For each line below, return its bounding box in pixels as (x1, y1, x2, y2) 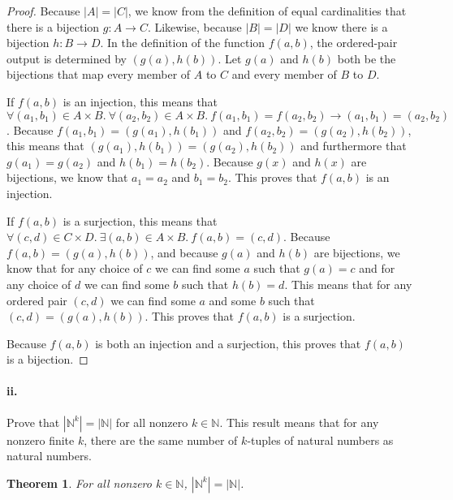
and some (209, 291, 257, 308)
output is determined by (6, 50, 127, 67)
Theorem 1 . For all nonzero (6, 474, 152, 491)
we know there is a (295, 18, 388, 35)
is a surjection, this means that (63, 212, 218, 229)
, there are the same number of (84, 431, 238, 448)
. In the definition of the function (100, 34, 265, 51)
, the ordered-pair (309, 34, 398, 51)
